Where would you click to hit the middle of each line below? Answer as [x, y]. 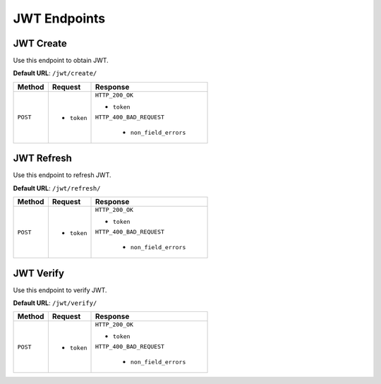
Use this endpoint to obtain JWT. [61, 61]
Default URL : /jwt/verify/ [55, 303]
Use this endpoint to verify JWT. [60, 290]
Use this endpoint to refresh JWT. [62, 175]
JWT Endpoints [59, 18]
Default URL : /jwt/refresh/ [57, 188]
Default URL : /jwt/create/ [55, 73]
